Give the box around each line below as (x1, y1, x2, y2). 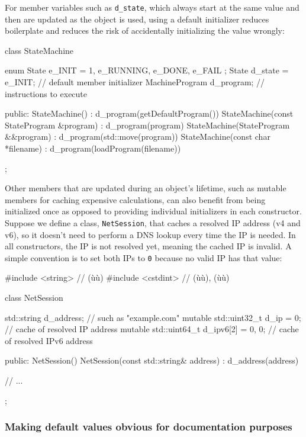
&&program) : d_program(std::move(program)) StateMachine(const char (5, 130, 270, 143)
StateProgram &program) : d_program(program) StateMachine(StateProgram (5, 118, 290, 131)
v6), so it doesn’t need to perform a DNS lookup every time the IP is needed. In (5, 228, 296, 240)
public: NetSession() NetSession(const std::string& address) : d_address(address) (5, 354, 299, 367)
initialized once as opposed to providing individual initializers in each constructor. (5, 205, 302, 217)
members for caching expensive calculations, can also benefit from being (5, 193, 266, 205)
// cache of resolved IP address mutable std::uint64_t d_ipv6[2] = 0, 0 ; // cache (5, 323, 299, 335)
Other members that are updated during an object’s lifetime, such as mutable (5, 182, 286, 194)
